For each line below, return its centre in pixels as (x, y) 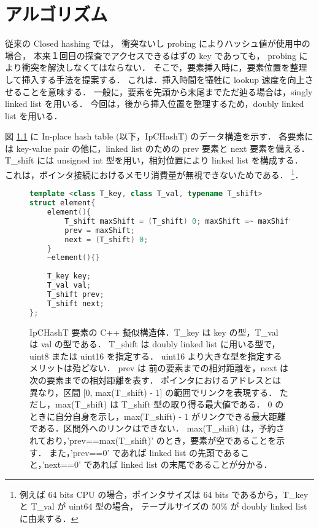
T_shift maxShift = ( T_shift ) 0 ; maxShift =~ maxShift (179, 221)
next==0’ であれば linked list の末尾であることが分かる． (158, 464)
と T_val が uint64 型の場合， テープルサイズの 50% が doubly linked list (163, 506)
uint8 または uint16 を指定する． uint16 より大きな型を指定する (156, 356)
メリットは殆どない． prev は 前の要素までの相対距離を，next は (159, 368)
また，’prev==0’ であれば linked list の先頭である (145, 452)
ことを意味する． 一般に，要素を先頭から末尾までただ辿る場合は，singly (167, 91)
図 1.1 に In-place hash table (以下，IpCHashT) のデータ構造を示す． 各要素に (159, 136)
